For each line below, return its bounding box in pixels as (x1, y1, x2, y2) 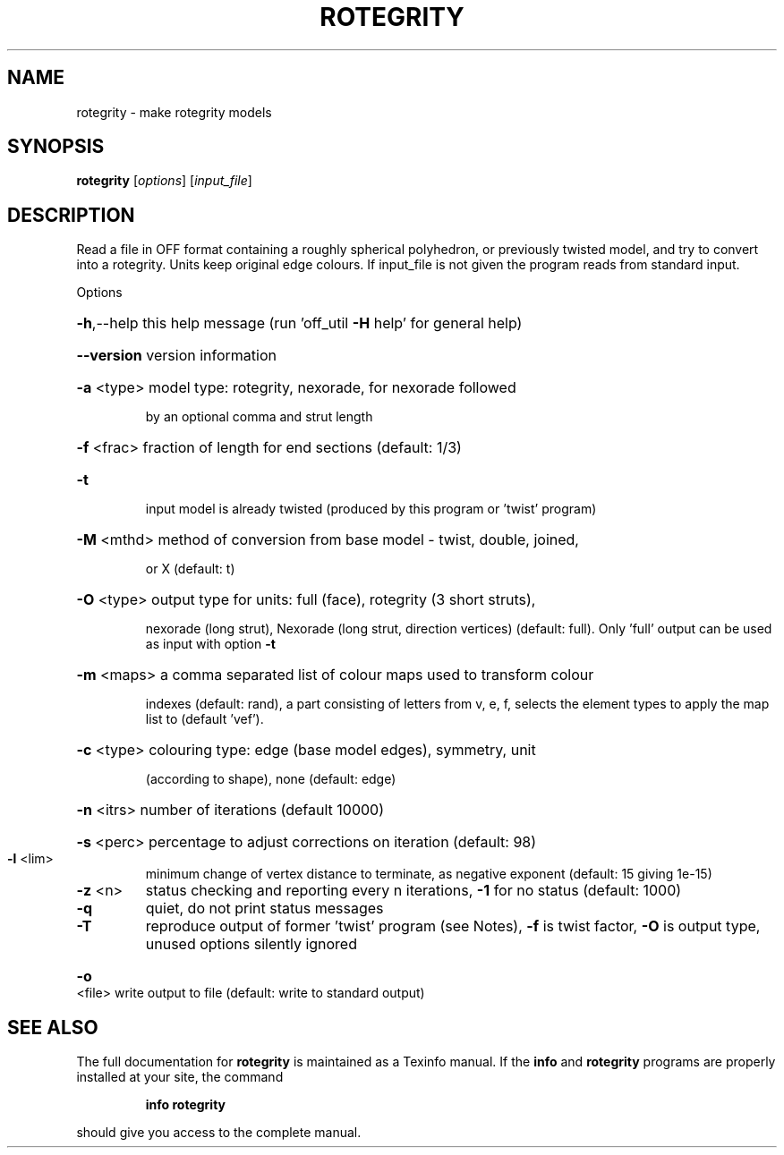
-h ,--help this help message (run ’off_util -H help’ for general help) (76, 314, 523, 333)
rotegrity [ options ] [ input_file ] (76, 173, 252, 189)
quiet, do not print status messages (145, 899, 384, 918)
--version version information (76, 346, 277, 365)
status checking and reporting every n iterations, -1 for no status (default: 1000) (145, 881, 682, 900)
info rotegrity (145, 1097, 226, 1113)
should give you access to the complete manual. (76, 1125, 362, 1141)
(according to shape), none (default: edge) (145, 771, 396, 787)
